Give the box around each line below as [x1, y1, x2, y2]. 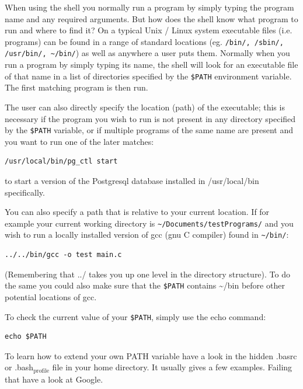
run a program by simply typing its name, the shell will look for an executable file [5, 58, 298, 71]
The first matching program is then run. [5, 81, 148, 93]
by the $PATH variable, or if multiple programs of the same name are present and [5, 124, 293, 136]
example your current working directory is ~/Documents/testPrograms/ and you [5, 217, 294, 229]
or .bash [5, 361, 34, 373]
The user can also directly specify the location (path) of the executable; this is [5, 100, 285, 113]
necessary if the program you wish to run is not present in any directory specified [5, 112, 296, 124]
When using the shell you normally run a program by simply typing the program [5, 1, 294, 13]
